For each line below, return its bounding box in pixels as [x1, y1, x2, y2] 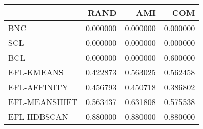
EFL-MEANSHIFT [8, 96, 77, 108]
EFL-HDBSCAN [8, 111, 68, 122]
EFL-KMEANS [8, 66, 64, 78]
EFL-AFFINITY [8, 81, 68, 93]
